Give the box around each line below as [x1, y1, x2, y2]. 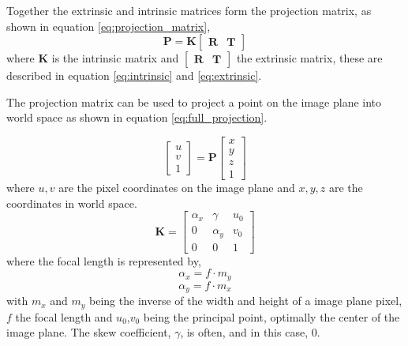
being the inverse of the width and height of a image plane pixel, [89, 292, 402, 309]
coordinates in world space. [6, 194, 137, 211]
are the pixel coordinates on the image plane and [58, 179, 295, 196]
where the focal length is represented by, [6, 252, 201, 269]
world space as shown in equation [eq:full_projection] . [6, 109, 268, 126]
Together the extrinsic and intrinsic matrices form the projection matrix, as [6, 2, 372, 18]
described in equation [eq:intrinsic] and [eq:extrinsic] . [6, 67, 262, 84]
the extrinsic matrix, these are [236, 50, 383, 66]
